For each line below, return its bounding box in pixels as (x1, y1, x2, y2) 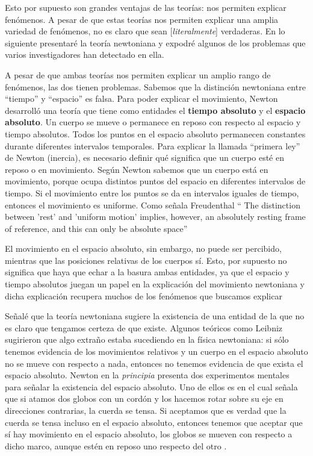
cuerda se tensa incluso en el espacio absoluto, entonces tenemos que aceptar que (5, 416, 303, 428)
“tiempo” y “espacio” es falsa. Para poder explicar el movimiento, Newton (5, 92, 278, 105)
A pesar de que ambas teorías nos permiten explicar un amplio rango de (5, 68, 271, 81)
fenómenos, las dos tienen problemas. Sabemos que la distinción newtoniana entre (5, 80, 306, 93)
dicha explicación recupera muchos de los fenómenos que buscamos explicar (5, 289, 282, 302)
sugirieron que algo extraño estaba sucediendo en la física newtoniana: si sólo (5, 333, 289, 346)
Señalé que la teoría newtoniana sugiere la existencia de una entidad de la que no (5, 310, 305, 322)
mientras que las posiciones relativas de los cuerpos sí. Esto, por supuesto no (5, 254, 287, 266)
